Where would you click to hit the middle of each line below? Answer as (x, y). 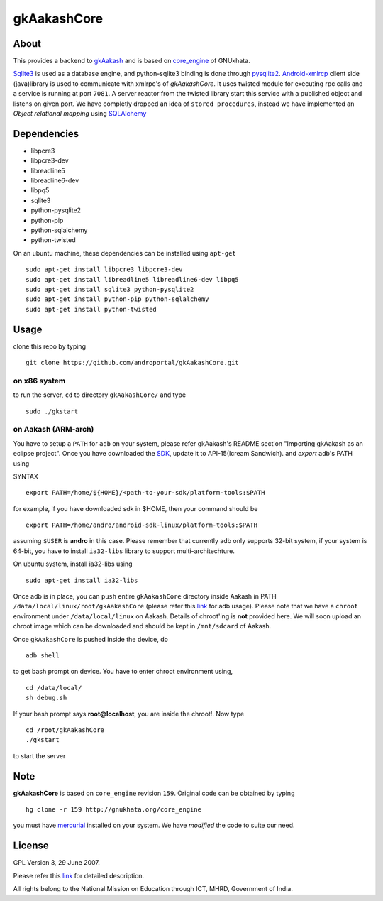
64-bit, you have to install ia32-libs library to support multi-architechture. (124, 551)
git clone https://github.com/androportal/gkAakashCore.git (132, 363)
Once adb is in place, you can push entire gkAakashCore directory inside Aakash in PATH (145, 596)
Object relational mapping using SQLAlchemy (80, 114)
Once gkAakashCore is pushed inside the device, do (90, 639)
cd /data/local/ (54, 688)
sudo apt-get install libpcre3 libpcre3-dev (105, 269)
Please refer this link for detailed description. (79, 875)
